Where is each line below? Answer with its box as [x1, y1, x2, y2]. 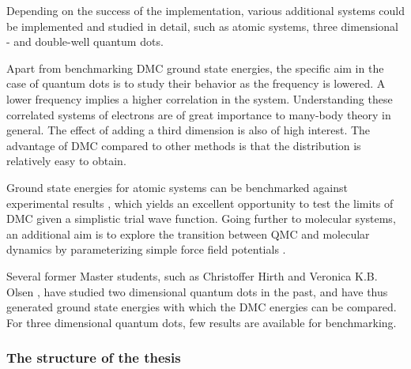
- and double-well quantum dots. [6, 33, 164, 50]
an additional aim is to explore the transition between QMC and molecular [6, 225, 370, 242]
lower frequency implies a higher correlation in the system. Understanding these [6, 90, 393, 107]
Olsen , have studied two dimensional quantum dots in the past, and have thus [6, 283, 388, 299]
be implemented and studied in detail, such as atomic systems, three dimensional [6, 17, 398, 34]
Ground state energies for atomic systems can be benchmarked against [6, 179, 348, 195]
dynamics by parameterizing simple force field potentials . [6, 241, 286, 258]
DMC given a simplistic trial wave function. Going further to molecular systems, [6, 210, 396, 227]
